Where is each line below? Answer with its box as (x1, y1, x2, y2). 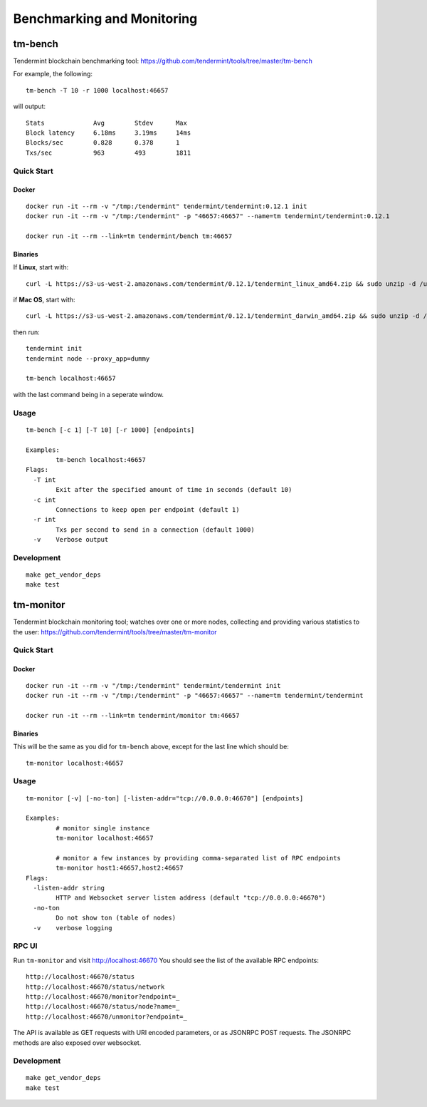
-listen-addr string (33, 884, 105, 892)
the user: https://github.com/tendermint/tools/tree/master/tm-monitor (13, 627, 217, 636)
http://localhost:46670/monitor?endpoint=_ (26, 992, 180, 1001)
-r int (33, 515, 56, 524)
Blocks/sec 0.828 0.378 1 (26, 139, 180, 147)
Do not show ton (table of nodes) (56, 914, 176, 922)
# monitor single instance (56, 824, 150, 832)
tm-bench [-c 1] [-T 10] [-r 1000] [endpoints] (26, 426, 195, 434)
